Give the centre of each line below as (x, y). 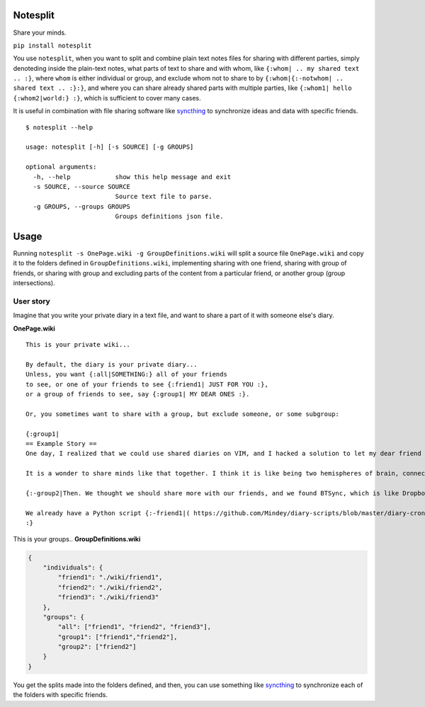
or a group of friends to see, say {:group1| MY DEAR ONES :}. (138, 394)
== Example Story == (61, 444)
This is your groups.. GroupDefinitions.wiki (77, 539)
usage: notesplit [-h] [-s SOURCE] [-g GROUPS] (110, 147)
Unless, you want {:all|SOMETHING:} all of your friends (127, 374)
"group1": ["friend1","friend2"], (118, 637)
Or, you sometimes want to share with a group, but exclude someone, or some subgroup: (183, 414)
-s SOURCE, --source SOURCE (82, 186)
